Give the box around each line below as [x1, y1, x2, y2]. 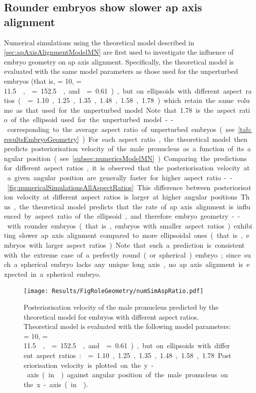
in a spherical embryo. [31, 268, 101, 279]
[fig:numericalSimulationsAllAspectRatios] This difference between [7, 182, 211, 192]
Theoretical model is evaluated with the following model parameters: [24, 321, 231, 331]
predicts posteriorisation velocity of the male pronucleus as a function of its [4, 143, 244, 154]
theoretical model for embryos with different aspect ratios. [24, 311, 199, 322]
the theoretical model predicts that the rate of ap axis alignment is [19, 201, 234, 211]
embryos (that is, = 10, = [4, 75, 82, 86]
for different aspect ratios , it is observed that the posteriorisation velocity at [4, 163, 250, 173]
